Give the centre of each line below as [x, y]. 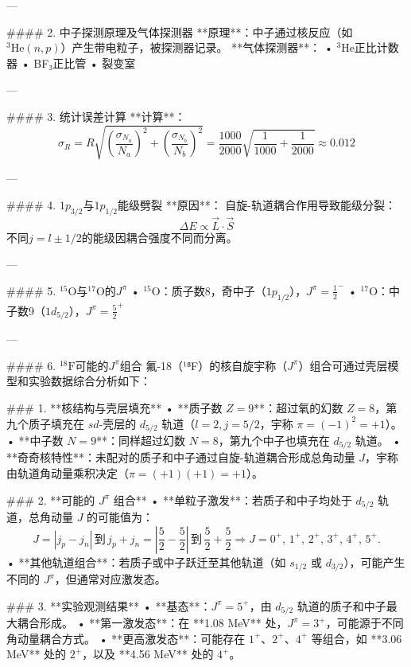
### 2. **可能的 [51, 499]
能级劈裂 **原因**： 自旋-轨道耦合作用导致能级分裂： [256, 204]
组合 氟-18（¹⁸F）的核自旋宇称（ [204, 365]
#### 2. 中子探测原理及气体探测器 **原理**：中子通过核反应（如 [180, 31]
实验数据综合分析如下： [89, 381]
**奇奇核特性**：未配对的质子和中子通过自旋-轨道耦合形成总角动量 [181, 457]
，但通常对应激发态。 [110, 579]
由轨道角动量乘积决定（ [68, 473]
